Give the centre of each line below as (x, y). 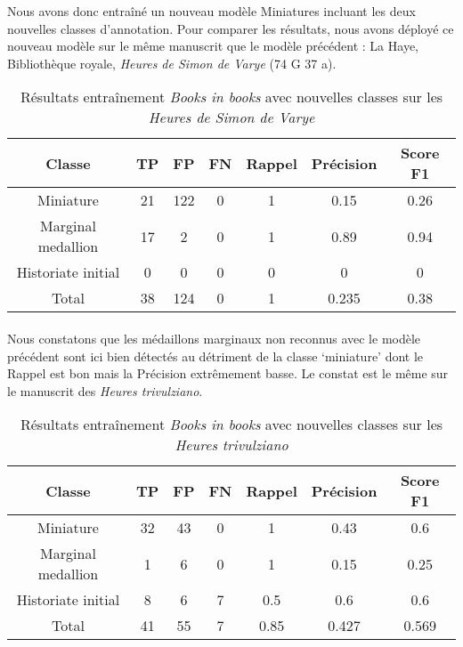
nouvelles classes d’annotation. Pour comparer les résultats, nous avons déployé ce (231, 28)
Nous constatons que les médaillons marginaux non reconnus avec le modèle (214, 338)
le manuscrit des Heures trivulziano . (105, 390)
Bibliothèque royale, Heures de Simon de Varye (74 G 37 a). (172, 63)
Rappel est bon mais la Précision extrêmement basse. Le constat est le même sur (228, 373)
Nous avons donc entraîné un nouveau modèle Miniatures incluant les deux (211, 11)
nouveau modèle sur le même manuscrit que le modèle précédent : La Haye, (213, 46)
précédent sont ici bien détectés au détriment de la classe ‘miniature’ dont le (215, 356)
